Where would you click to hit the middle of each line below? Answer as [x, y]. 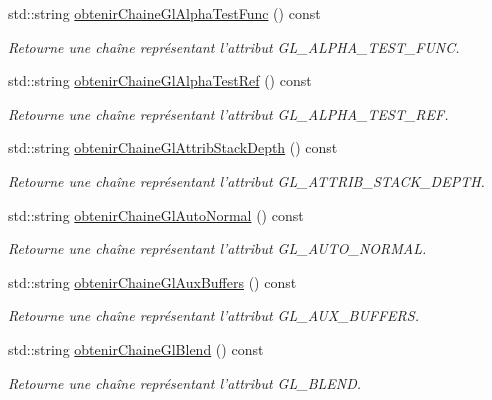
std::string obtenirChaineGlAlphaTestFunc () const [164, 13]
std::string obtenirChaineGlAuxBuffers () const [152, 281]
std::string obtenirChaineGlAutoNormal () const [156, 214]
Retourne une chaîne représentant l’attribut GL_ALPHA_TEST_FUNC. [234, 46]
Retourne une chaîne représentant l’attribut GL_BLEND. [185, 382]
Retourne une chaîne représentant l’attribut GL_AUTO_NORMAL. [217, 248]
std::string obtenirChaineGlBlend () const [136, 348]
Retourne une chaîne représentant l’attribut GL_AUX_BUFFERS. [213, 315]
